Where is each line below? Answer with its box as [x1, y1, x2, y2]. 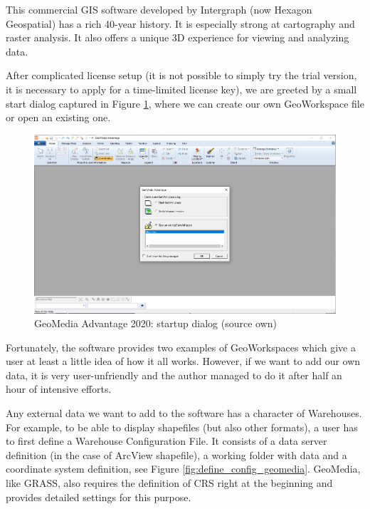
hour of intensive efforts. [6, 381, 112, 396]
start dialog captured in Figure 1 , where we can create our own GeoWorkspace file [6, 96, 364, 110]
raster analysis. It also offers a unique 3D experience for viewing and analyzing [6, 30, 349, 45]
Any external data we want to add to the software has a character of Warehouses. [6, 406, 362, 421]
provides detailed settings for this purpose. [6, 489, 191, 504]
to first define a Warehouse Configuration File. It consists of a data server [6, 433, 327, 448]
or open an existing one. [6, 110, 111, 125]
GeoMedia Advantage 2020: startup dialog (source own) [34, 316, 277, 331]
